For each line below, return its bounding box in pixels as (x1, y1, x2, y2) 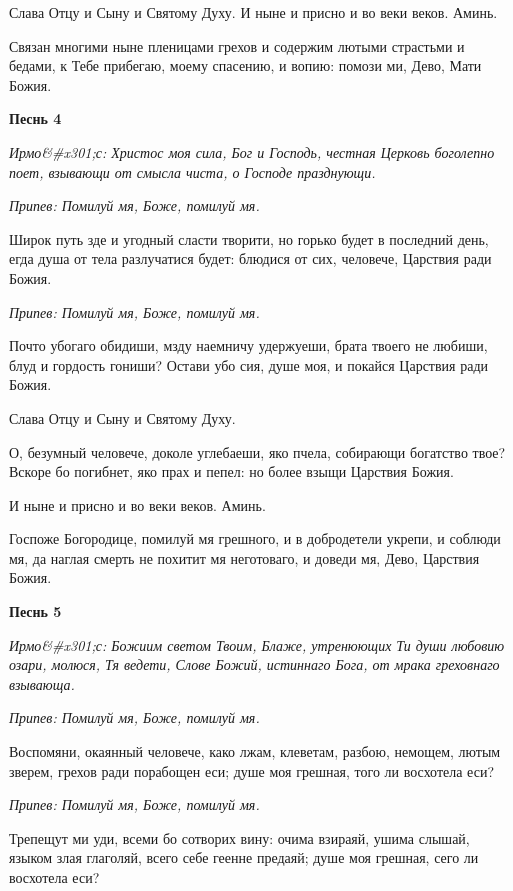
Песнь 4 (9, 108, 62, 129)
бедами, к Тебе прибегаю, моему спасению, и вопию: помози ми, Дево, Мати (9, 55, 482, 76)
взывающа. (9, 673, 75, 694)
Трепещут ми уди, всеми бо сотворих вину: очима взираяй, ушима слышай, (9, 827, 470, 848)
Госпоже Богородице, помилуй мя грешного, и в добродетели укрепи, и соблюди (9, 528, 501, 549)
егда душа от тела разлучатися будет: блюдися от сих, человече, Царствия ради (9, 248, 492, 269)
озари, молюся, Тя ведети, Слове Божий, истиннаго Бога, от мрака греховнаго (9, 654, 500, 675)
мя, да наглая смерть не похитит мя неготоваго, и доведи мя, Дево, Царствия (9, 547, 480, 568)
